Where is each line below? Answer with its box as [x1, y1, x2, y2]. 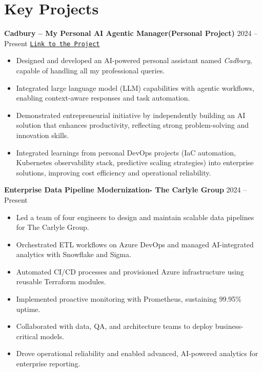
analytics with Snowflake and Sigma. [16, 249, 131, 260]
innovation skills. [16, 129, 69, 140]
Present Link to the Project [4, 37, 100, 48]
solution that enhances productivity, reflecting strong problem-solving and [16, 120, 249, 130]
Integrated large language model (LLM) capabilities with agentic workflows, [16, 82, 255, 93]
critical [16, 330, 38, 341]
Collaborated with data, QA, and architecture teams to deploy [16, 321, 213, 331]
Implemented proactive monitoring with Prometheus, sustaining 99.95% [16, 293, 242, 304]
